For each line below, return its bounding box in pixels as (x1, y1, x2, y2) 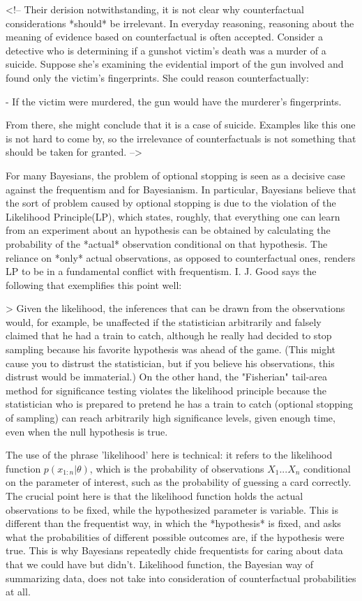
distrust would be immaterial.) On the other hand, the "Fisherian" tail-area (6, 369, 328, 384)
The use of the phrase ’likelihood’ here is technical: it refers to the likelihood (6, 447, 333, 462)
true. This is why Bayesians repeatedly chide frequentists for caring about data (6, 543, 343, 558)
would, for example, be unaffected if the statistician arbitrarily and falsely (6, 314, 322, 329)
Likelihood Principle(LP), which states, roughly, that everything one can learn (6, 209, 340, 223)
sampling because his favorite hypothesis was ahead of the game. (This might (6, 342, 336, 357)
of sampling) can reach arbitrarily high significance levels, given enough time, (6, 410, 335, 425)
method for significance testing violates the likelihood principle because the (6, 383, 327, 397)
